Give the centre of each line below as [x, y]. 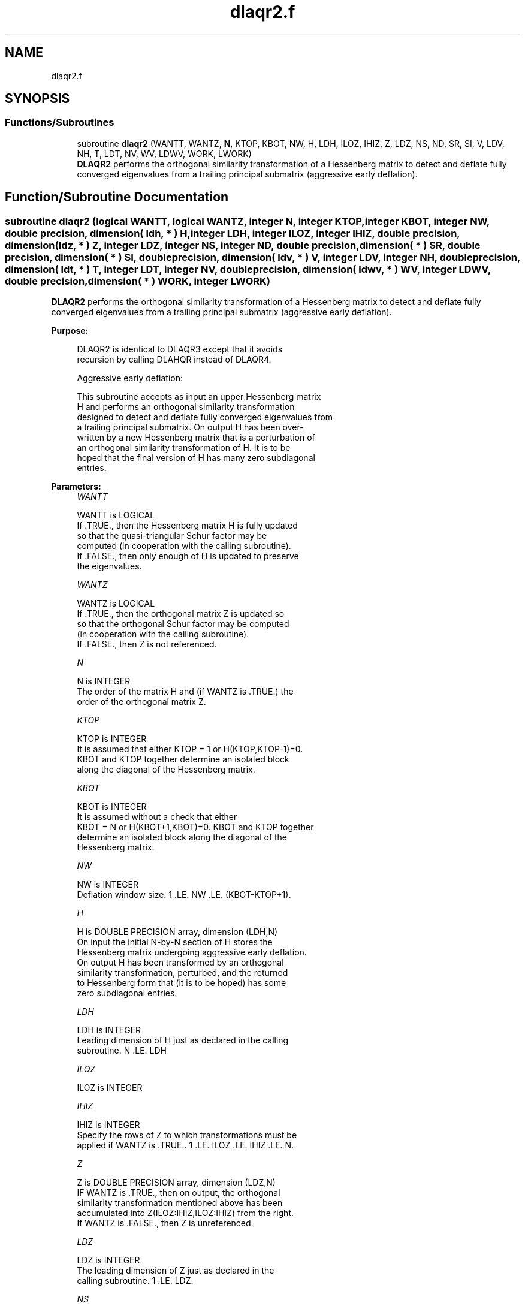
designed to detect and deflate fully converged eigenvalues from [205, 417]
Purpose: [70, 331]
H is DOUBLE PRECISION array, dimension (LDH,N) [177, 932]
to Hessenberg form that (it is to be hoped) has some [182, 983]
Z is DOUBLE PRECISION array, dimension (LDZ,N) [176, 1183]
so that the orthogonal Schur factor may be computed [183, 624]
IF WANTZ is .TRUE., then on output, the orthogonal [179, 1193]
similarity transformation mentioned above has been [180, 1203]
